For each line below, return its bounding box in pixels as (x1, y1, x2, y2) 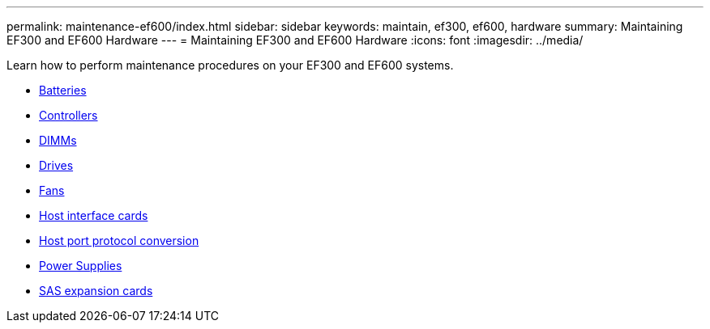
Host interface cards (39, 209, 148, 222)
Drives (39, 158, 74, 172)
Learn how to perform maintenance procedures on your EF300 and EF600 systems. (6, 58, 454, 72)
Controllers (39, 108, 98, 122)
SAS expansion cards (39, 284, 153, 297)
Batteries (39, 83, 87, 97)
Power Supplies (39, 259, 122, 272)
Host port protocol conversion (39, 234, 199, 247)
